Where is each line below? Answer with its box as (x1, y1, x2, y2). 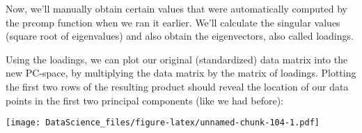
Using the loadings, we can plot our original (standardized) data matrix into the (6, 52, 348, 66)
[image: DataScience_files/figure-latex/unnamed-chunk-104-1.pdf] (6, 118, 320, 128)
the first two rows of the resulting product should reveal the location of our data (6, 79, 349, 93)
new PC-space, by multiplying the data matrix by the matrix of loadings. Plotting (6, 65, 356, 80)
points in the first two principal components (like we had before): (6, 93, 283, 107)
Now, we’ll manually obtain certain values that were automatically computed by (6, 1, 347, 15)
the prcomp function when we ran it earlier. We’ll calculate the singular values (6, 15, 340, 29)
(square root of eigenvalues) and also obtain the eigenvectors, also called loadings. (6, 29, 354, 43)
